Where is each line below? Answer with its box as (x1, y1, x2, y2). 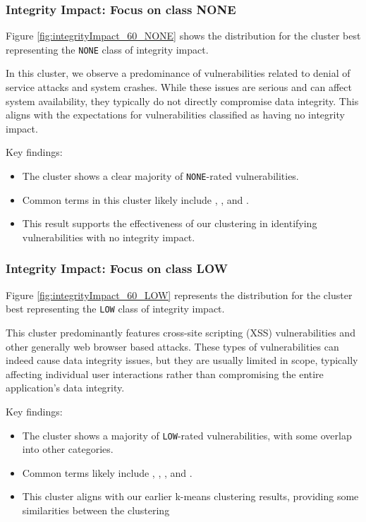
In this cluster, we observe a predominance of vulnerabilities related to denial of (6, 66, 350, 80)
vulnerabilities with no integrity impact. (22, 229, 195, 244)
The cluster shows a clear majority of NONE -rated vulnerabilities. (22, 169, 299, 183)
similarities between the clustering (22, 502, 170, 517)
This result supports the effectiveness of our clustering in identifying (22, 216, 317, 231)
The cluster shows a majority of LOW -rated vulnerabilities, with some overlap (22, 427, 352, 442)
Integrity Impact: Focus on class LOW (6, 260, 228, 277)
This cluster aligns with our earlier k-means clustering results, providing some (22, 489, 359, 504)
